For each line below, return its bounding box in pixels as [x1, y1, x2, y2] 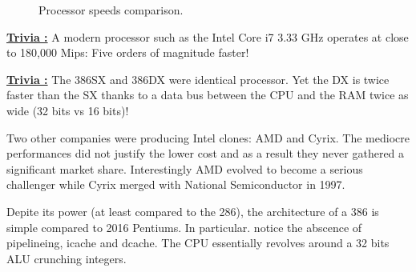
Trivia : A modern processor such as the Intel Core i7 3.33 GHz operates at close [6, 28, 409, 45]
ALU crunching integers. [6, 250, 127, 266]
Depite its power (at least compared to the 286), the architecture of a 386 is [6, 202, 379, 219]
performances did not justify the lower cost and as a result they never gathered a [6, 145, 405, 162]
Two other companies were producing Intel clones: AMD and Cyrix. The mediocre [6, 129, 410, 146]
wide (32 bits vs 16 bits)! [6, 102, 129, 118]
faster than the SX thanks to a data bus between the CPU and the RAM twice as [6, 86, 409, 103]
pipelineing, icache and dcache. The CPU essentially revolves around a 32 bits [6, 234, 390, 251]
